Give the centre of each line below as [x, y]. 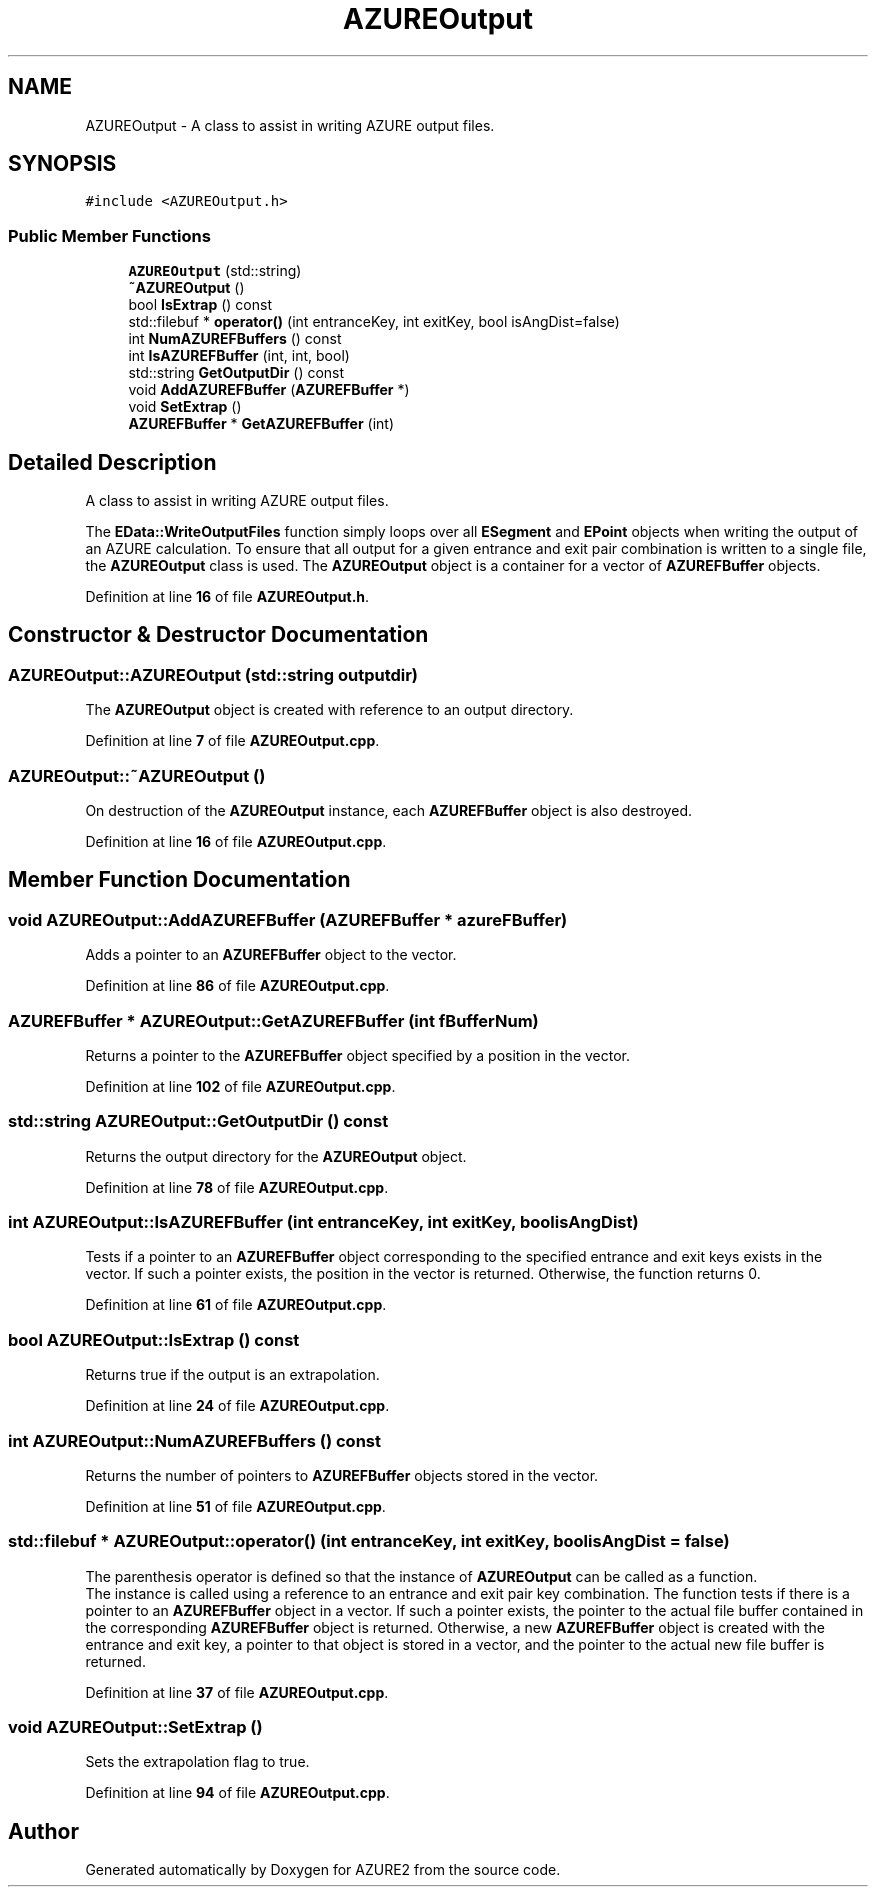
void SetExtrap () [185, 407]
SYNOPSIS [62, 164]
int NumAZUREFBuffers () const [235, 339]
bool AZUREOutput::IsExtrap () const [154, 1339]
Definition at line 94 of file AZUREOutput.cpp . [237, 1793]
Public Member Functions [109, 235]
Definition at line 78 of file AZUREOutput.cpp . [237, 1187]
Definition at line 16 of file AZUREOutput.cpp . [236, 841]
